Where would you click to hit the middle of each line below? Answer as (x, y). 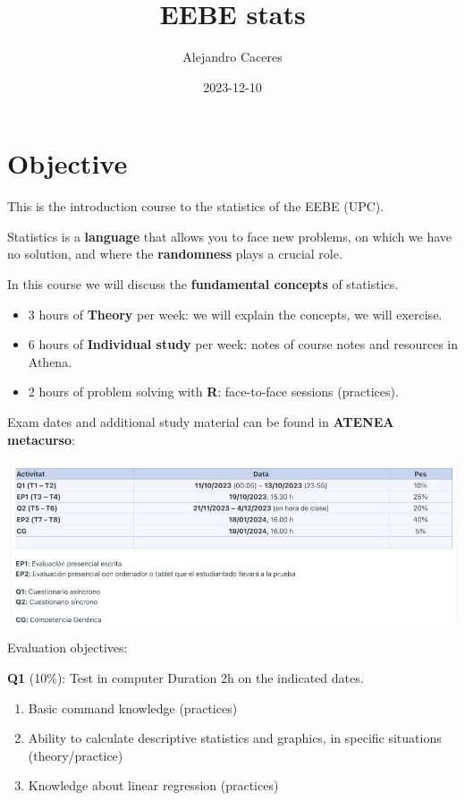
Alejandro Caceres (232, 57)
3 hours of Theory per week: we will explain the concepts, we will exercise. (235, 314)
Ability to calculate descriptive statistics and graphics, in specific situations (235, 738)
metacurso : (41, 439)
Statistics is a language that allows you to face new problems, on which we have (230, 236)
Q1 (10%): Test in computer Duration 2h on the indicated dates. (186, 678)
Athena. (50, 361)
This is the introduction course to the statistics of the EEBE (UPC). (196, 206)
